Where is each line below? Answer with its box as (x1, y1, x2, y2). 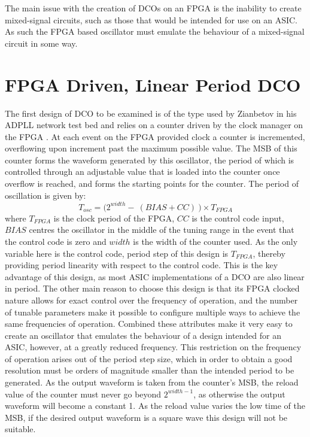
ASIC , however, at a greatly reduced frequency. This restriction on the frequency (5, 341, 302, 353)
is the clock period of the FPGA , (53, 211, 175, 224)
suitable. (5, 423, 36, 435)
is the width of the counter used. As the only (133, 235, 298, 247)
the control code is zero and (5, 235, 107, 247)
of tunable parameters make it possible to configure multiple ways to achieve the (5, 305, 300, 318)
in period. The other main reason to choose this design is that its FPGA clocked (5, 282, 300, 295)
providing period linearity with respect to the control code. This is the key (5, 259, 278, 271)
